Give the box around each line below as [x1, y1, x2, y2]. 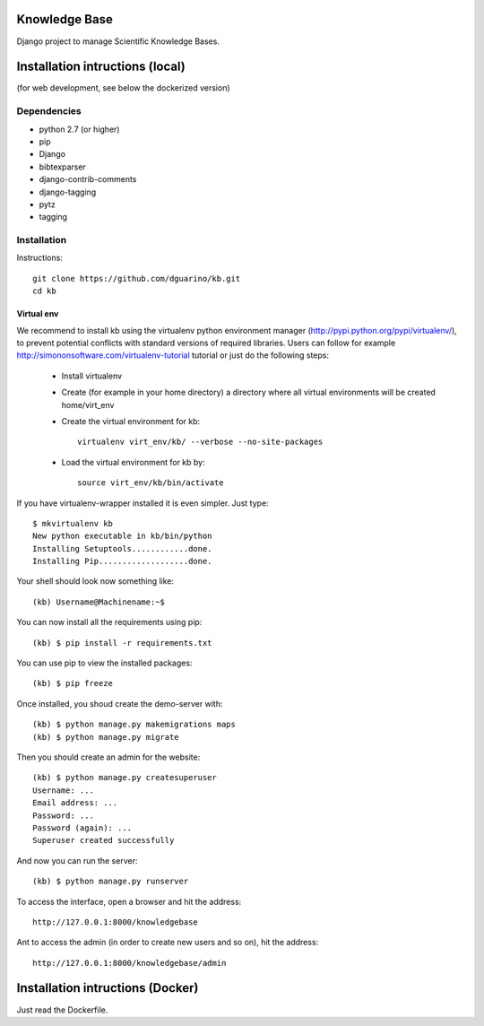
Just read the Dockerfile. [16, 1004, 108, 1015]
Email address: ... [32, 798, 118, 808]
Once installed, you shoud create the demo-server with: [16, 698, 223, 709]
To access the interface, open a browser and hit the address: [16, 896, 242, 907]
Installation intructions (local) [16, 59, 186, 74]
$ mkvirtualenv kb [32, 518, 114, 528]
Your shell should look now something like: [16, 576, 175, 587]
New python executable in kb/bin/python [32, 531, 212, 542]
